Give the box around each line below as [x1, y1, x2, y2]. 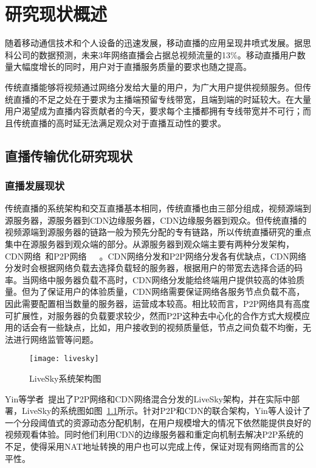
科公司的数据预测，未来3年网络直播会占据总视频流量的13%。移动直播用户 [5, 48, 297, 61]
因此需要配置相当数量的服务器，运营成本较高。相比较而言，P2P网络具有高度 [5, 297, 311, 310]
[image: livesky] [29, 354, 99, 363]
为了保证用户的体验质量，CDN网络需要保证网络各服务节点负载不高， [30, 285, 305, 298]
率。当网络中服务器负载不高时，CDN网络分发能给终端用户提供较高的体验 [5, 273, 297, 286]
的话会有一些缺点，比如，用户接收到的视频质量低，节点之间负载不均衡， [13, 321, 303, 334]
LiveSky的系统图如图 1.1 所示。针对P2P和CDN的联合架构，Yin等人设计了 [21, 404, 311, 417]
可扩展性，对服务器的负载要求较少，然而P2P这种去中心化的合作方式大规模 [5, 309, 302, 322]
